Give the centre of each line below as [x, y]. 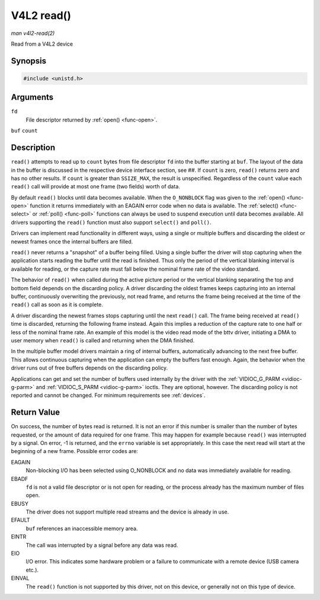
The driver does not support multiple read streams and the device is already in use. [127, 512]
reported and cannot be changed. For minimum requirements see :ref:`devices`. [108, 395]
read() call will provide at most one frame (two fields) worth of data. [95, 187]
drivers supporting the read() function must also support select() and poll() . [111, 222]
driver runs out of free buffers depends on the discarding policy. [89, 368]
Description [33, 148]
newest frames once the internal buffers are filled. [72, 241]
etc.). [32, 570]
